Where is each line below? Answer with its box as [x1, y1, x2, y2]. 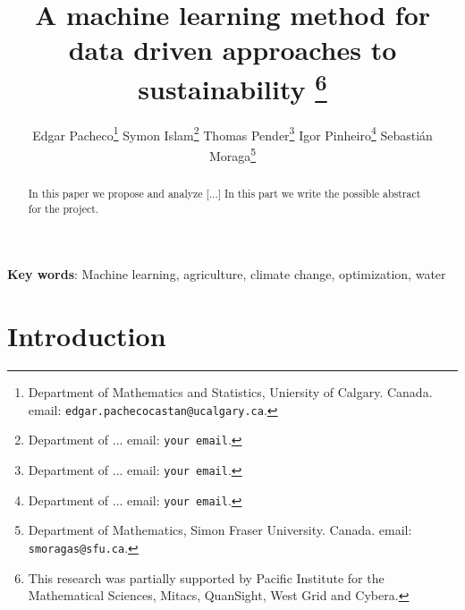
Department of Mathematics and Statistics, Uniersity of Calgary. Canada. [28, 383, 433, 402]
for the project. [28, 200, 99, 216]
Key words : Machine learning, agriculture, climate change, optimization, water [7, 265, 446, 284]
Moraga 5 [208, 144, 257, 165]
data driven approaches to [68, 31, 397, 68]
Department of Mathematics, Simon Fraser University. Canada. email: [28, 521, 412, 539]
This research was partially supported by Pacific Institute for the [28, 568, 385, 587]
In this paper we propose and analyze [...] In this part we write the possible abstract [28, 186, 421, 201]
